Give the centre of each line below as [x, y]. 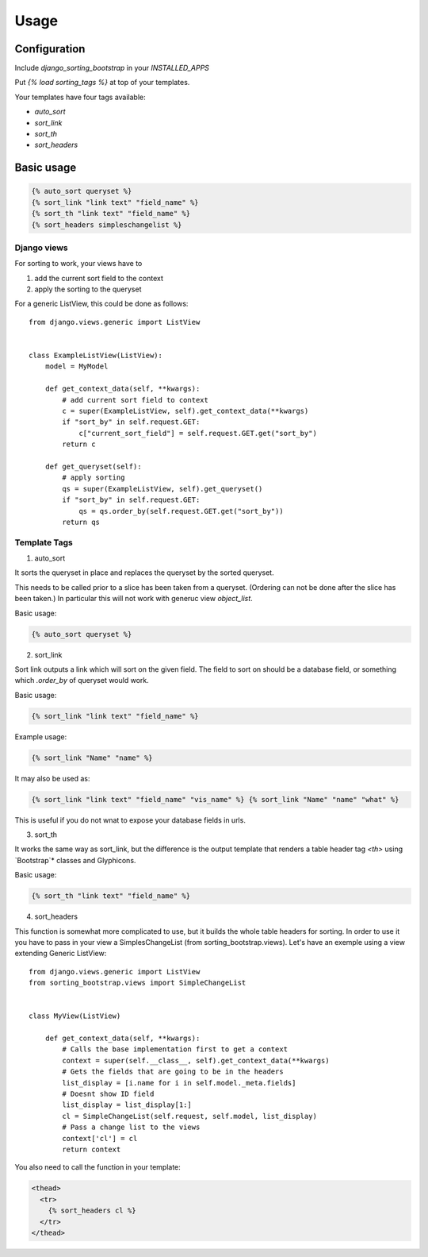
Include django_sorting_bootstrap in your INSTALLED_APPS [112, 68]
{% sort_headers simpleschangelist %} [107, 225]
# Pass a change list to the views [131, 1127]
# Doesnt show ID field [108, 1094]
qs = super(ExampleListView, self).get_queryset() [162, 489]
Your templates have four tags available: [80, 97]
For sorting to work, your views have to [78, 264]
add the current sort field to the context [99, 278]
